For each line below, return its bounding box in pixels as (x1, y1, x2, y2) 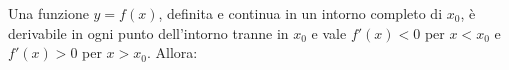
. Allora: (146, 42, 198, 63)
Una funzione (8, 3, 89, 23)
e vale (311, 22, 347, 43)
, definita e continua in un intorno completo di (158, 3, 443, 23)
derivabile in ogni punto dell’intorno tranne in (8, 22, 289, 43)
